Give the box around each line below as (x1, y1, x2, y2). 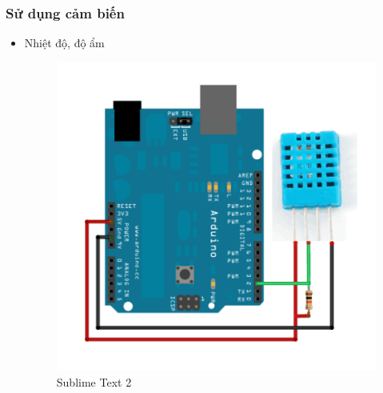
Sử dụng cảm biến (6, 2, 125, 22)
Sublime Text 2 (56, 373, 132, 390)
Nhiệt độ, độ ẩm (24, 34, 105, 51)
